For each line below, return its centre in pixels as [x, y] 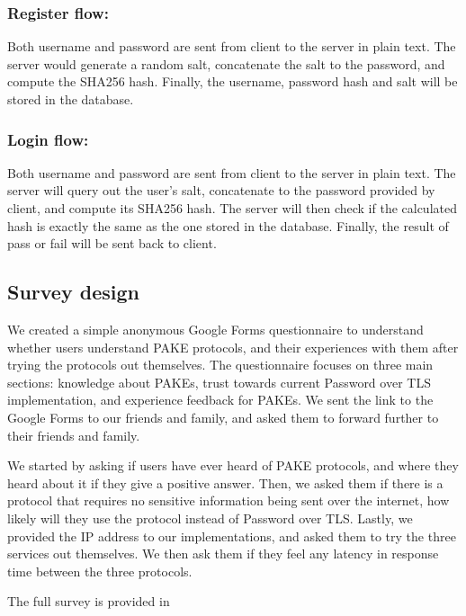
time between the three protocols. [100, 571]
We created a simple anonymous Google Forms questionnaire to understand [215, 329]
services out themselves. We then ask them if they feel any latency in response [223, 554]
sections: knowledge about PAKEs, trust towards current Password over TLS [219, 382]
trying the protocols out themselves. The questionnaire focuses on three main [220, 365]
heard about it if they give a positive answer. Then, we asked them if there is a [225, 482]
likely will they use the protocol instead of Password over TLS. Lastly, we [210, 518]
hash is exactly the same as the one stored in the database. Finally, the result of [228, 225]
